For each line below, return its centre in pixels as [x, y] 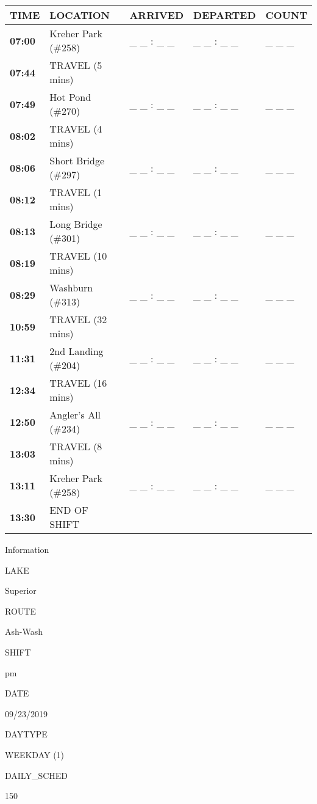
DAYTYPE [26, 734]
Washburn [71, 287]
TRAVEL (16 [78, 383]
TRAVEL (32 [78, 319]
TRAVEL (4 [76, 129]
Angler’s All [75, 415]
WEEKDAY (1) [35, 754]
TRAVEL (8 [76, 446]
